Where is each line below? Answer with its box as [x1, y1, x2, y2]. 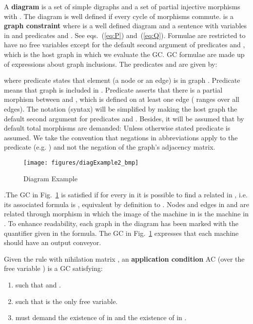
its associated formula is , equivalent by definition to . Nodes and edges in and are [4, 199, 249, 209]
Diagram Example [23, 173, 78, 183]
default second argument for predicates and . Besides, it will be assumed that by [4, 113, 244, 123]
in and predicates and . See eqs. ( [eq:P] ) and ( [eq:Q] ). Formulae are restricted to [4, 30, 246, 40]
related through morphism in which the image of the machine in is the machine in [4, 209, 249, 219]
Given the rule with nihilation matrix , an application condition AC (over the [4, 253, 245, 264]
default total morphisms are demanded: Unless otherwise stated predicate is [4, 123, 231, 133]
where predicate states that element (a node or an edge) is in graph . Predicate [4, 75, 240, 85]
